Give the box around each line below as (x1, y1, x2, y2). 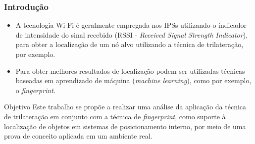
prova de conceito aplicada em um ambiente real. (4, 131, 153, 141)
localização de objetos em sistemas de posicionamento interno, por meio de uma (4, 121, 246, 131)
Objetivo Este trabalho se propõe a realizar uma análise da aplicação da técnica (4, 101, 247, 112)
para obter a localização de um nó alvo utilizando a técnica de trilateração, (15, 39, 244, 49)
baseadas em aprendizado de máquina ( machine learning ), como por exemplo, (15, 75, 252, 86)
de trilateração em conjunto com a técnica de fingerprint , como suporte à (4, 111, 226, 121)
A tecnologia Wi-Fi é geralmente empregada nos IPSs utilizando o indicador (15, 20, 247, 30)
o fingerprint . (15, 85, 55, 95)
